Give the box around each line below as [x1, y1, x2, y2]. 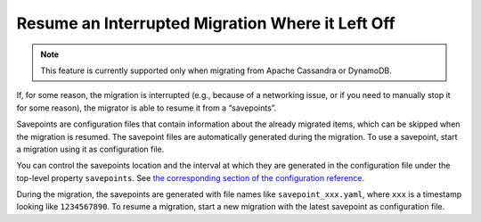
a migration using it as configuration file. [16, 144, 165, 154]
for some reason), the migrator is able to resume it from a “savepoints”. [16, 103, 277, 113]
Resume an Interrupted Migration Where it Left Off [16, 13, 395, 33]
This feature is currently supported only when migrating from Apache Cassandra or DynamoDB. [40, 65, 392, 76]
